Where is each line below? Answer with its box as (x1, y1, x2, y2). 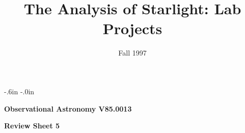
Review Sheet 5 (4, 120, 60, 131)
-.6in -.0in (4, 86, 35, 96)
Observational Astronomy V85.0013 (4, 103, 132, 114)
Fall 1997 (118, 47, 147, 58)
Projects (102, 18, 162, 39)
